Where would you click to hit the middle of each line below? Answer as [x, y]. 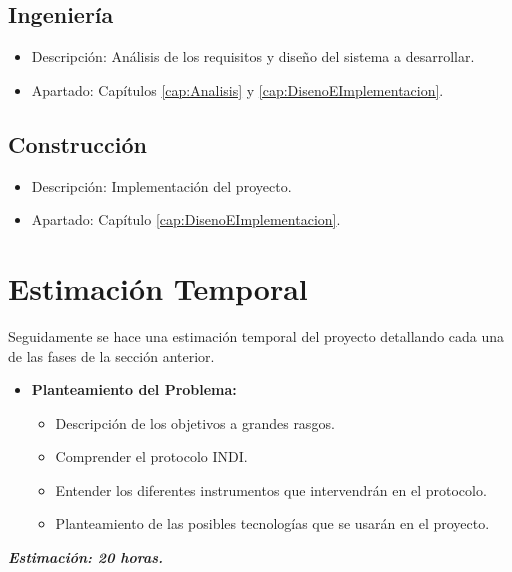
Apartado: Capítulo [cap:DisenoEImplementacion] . [186, 219]
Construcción [77, 143]
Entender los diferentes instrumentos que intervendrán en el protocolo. [271, 489]
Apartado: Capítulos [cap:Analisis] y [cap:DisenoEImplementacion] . [237, 89]
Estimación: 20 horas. [86, 557]
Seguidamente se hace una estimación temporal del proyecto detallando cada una [256, 335]
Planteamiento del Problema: [134, 389]
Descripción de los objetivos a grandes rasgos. [195, 422]
